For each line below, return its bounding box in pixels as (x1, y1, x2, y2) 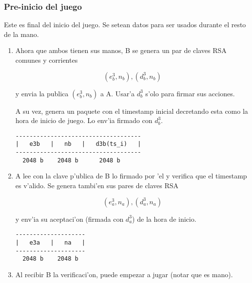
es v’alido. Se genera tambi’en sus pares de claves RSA (15, 180, 179, 190)
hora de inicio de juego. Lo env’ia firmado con (15, 115, 153, 125)
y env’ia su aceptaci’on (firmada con (15, 213, 124, 224)
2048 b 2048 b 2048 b (22, 157, 120, 164)
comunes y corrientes (15, 55, 78, 65)
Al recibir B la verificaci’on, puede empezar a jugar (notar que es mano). (15, 269, 233, 279)
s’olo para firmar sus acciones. (145, 88, 235, 98)
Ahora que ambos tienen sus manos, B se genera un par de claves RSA (15, 45, 227, 55)
